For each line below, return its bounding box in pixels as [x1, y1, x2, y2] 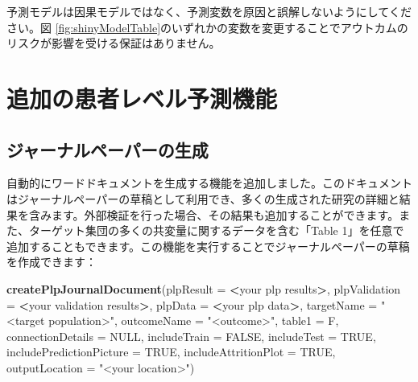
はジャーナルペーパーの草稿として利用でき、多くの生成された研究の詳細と [6, 190, 399, 207]
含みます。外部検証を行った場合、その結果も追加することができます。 [28, 206, 399, 223]
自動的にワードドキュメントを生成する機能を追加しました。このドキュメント [6, 175, 412, 191]
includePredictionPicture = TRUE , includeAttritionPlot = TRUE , [6, 343, 336, 360]
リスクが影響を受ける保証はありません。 [6, 35, 221, 51]
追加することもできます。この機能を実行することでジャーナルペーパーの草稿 [6, 237, 410, 254]
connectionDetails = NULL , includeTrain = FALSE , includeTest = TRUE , [6, 327, 376, 344]
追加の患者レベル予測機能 [6, 81, 278, 114]
